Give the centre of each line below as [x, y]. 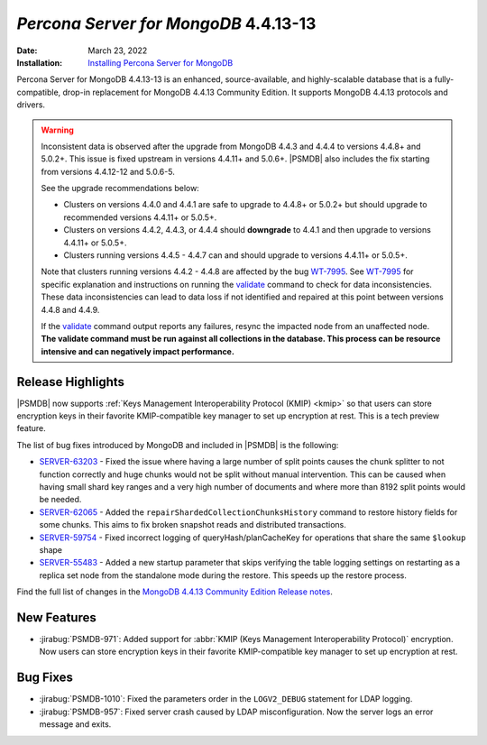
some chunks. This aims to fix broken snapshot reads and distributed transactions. [193, 525]
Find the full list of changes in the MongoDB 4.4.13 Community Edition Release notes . [175, 592]
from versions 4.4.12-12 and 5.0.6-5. [108, 171]
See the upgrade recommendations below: [120, 189]
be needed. [60, 500]
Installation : [40, 62]
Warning [57, 130]
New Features [56, 617]
